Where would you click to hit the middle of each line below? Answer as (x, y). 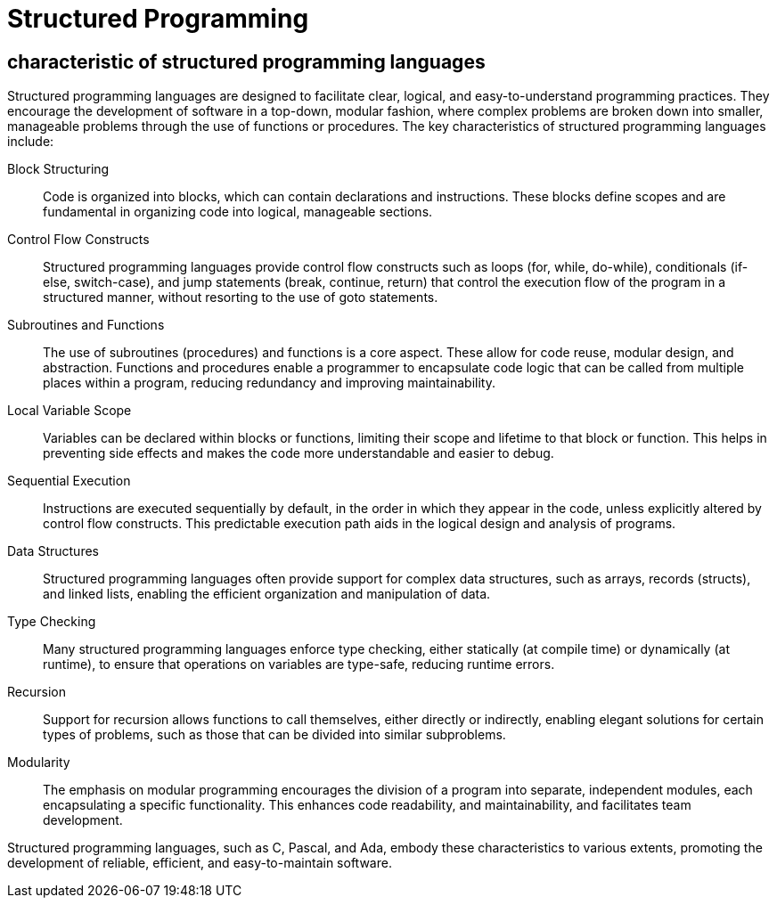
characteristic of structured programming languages (246, 61)
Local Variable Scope (70, 411)
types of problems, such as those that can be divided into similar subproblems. (274, 735)
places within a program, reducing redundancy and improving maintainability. (269, 383)
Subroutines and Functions (86, 325)
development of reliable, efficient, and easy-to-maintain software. (200, 863)
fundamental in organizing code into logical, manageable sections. (238, 212)
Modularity (39, 762)
